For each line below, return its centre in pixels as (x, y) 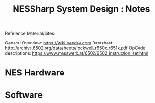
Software (24, 95)
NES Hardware (35, 73)
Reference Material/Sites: (30, 34)
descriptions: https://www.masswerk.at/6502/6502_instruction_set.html (77, 53)
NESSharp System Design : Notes (81, 9)
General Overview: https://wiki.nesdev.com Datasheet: (59, 43)
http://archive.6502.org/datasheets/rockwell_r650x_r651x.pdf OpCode (75, 48)
